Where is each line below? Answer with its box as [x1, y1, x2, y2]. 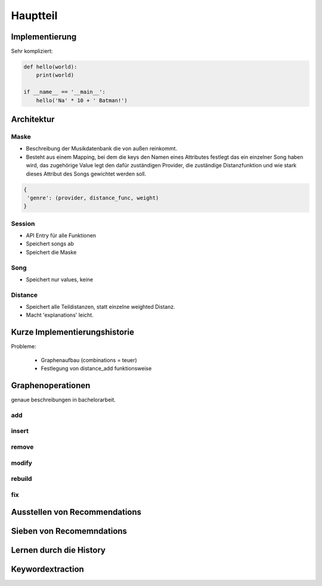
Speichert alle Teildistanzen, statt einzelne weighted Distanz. [26, 303, 175, 311]
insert [11, 427, 29, 435]
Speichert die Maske [26, 248, 77, 256]
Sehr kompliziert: [11, 48, 53, 55]
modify [11, 459, 33, 467]
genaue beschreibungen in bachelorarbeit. [11, 396, 116, 403]
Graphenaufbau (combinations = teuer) [41, 356, 137, 364]
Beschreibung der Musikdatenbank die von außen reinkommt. [26, 145, 178, 152]
